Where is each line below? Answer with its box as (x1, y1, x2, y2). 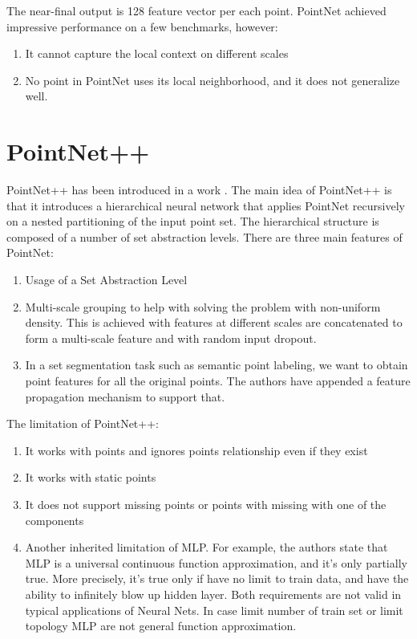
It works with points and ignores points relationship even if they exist (25, 442, 368, 458)
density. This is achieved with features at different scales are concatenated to (25, 314, 403, 331)
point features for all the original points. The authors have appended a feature (25, 372, 411, 389)
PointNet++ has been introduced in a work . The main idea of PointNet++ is (6, 181, 392, 198)
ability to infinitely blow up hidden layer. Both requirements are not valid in (25, 585, 402, 602)
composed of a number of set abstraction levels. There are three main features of (6, 228, 403, 245)
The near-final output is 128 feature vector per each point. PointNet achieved (6, 2, 387, 18)
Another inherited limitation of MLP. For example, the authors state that (25, 539, 388, 556)
